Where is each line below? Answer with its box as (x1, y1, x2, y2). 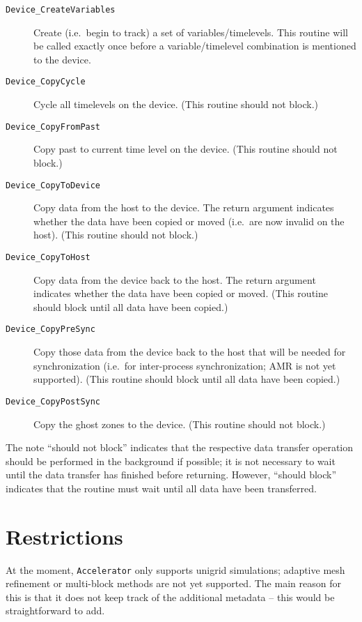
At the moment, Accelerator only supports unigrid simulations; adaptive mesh (6, 562, 345, 577)
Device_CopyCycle (6, 77, 86, 87)
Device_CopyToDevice (6, 180, 101, 190)
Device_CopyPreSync (6, 324, 95, 335)
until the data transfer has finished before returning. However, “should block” (6, 467, 337, 482)
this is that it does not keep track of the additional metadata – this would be (6, 589, 335, 604)
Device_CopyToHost (6, 252, 90, 262)
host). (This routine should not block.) (33, 227, 198, 242)
